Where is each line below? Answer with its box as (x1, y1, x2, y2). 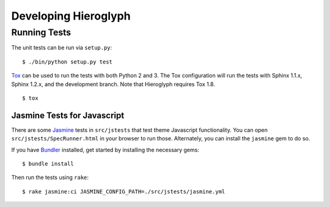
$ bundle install (22, 161, 74, 167)
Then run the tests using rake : (11, 174, 89, 181)
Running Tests (11, 27, 71, 38)
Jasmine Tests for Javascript (11, 110, 125, 120)
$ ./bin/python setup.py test (22, 58, 113, 65)
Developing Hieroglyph (11, 9, 131, 23)
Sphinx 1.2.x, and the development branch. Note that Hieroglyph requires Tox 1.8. (11, 80, 215, 88)
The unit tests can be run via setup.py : (11, 44, 112, 51)
